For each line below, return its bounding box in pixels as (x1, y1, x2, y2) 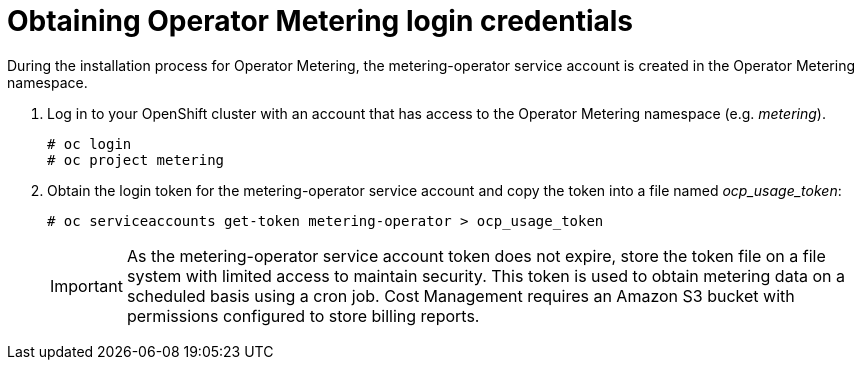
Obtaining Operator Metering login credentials (7, 4, 633, 38)
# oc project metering (47, 151, 225, 168)
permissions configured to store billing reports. (126, 305, 480, 326)
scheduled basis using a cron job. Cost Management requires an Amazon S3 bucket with (126, 285, 795, 306)
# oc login (47, 135, 132, 152)
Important (50, 275, 123, 296)
